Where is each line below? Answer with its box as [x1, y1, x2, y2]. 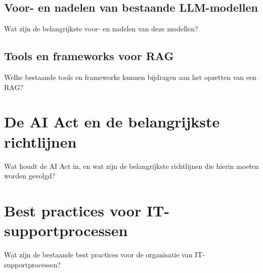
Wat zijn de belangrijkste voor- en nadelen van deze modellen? [4, 23, 198, 34]
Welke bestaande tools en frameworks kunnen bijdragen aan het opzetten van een [4, 72, 256, 82]
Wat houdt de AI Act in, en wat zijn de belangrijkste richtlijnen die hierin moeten [4, 160, 259, 171]
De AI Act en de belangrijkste [4, 111, 220, 132]
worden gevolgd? [4, 170, 56, 181]
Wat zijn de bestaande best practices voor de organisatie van [4, 249, 193, 259]
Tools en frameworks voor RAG [4, 48, 174, 64]
